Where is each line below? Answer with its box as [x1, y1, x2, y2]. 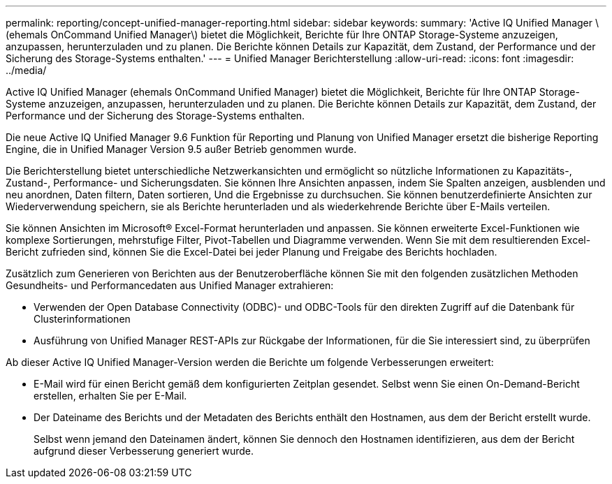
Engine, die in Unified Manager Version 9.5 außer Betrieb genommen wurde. [6, 143, 357, 155]
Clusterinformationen [34, 313, 131, 325]
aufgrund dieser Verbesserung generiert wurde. [34, 445, 254, 457]
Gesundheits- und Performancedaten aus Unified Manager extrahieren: [6, 279, 334, 291]
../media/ [6, 64, 47, 76]
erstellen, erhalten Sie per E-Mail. [34, 390, 187, 402]
